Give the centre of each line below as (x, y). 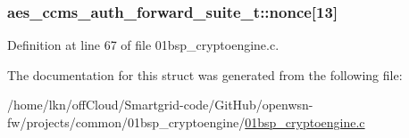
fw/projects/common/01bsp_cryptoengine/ (126, 122)
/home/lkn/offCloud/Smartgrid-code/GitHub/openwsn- (160, 105)
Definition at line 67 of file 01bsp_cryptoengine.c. (143, 45)
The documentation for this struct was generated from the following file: (205, 74)
